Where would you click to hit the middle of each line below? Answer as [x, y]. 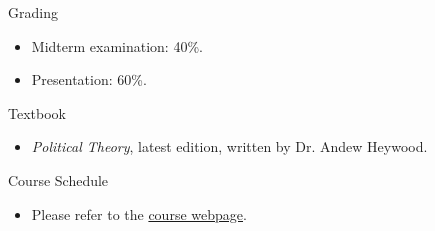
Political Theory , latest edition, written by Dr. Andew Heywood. [229, 146]
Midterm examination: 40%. [117, 45]
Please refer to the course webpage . [139, 213]
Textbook [37, 112]
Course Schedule [58, 179]
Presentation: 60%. [89, 79]
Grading [33, 12]
